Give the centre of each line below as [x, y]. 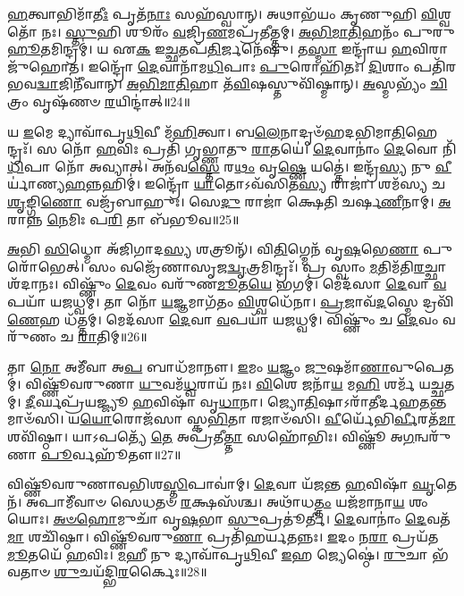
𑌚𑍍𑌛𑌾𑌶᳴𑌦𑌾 [435, 266]
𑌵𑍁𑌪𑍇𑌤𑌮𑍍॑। [422, 366]
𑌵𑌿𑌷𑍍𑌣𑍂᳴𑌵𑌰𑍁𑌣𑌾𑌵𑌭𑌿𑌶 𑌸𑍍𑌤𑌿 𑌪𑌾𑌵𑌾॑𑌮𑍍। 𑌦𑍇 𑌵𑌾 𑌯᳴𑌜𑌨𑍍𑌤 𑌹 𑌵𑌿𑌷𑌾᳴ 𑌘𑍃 [221, 484]
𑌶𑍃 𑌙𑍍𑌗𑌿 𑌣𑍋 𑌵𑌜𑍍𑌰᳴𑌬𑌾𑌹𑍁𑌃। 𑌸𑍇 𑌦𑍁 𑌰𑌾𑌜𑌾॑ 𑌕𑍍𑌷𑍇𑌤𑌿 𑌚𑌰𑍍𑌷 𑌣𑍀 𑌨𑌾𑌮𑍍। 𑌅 [229, 201]
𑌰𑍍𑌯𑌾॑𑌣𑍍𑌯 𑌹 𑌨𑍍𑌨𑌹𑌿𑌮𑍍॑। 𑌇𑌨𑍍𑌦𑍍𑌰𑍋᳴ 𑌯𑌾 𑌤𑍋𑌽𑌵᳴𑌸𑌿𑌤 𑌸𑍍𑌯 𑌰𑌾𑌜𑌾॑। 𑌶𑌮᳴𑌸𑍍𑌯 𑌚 [226, 184]
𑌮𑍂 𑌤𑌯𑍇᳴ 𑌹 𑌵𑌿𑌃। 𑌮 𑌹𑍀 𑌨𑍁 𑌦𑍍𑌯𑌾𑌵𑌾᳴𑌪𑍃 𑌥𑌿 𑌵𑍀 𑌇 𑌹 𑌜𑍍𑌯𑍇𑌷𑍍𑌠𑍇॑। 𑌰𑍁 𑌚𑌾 [218, 554]
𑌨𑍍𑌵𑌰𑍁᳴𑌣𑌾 [433, 437]
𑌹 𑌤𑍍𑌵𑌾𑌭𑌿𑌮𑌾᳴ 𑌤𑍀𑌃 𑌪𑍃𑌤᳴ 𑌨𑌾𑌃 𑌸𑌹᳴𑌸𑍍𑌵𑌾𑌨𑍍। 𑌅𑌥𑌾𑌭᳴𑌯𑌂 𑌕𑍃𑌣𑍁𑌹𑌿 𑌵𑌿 [223, 13]
